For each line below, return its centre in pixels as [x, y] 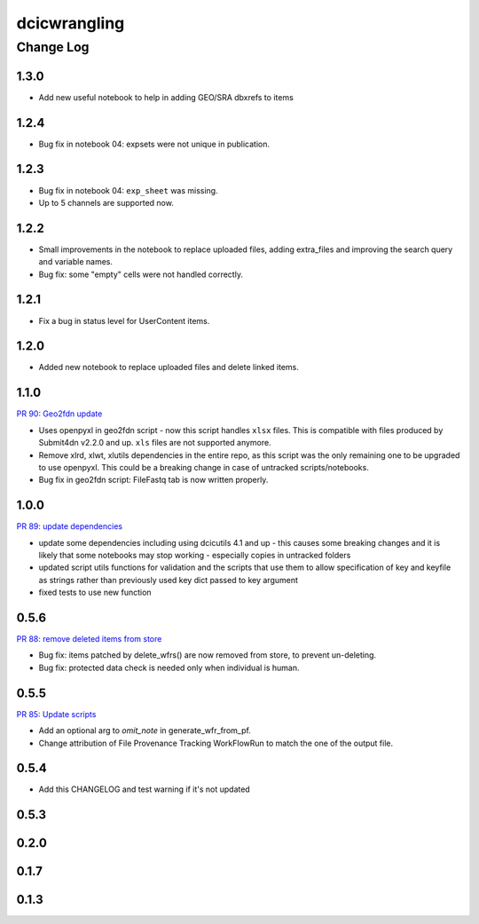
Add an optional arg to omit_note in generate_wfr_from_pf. [145, 731]
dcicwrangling [71, 23]
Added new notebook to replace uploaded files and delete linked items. [169, 367]
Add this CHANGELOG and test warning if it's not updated [144, 789]
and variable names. [76, 262]
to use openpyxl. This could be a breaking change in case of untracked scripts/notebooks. [204, 467]
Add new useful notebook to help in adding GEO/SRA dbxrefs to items [166, 97]
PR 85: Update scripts [56, 714]
